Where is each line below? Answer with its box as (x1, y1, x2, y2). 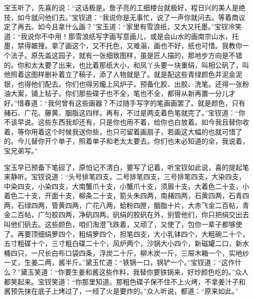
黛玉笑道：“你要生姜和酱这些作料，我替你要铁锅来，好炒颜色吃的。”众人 (20, 267, 249, 277)
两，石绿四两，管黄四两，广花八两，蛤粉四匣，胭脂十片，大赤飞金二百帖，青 (4, 200, 249, 210)
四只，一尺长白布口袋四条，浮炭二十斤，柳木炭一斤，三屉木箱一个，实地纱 (10, 247, 249, 258)
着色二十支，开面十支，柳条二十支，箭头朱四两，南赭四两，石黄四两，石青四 (4, 190, 249, 201)
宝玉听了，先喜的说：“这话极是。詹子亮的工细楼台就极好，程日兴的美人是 (4, 2, 239, 12)
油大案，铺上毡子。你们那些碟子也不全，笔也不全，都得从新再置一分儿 (4, 88, 229, 98)
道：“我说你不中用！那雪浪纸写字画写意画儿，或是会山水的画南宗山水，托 (4, 31, 239, 41)
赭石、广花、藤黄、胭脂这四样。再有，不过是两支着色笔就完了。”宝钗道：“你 (4, 107, 246, 117)
